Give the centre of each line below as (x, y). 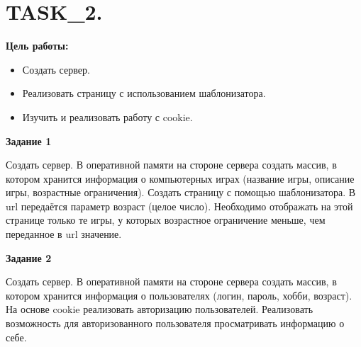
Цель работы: (37, 46)
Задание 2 (29, 257)
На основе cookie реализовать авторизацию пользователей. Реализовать (160, 309)
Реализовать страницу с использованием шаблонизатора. (144, 93)
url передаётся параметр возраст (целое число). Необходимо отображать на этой (179, 206)
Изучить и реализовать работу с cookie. (107, 116)
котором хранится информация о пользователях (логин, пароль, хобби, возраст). (179, 295)
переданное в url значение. (64, 234)
